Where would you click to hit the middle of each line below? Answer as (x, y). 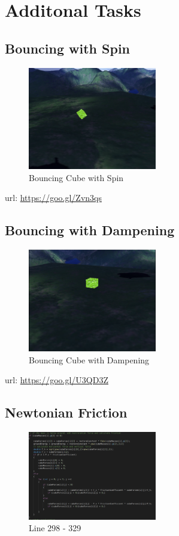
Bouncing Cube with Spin (76, 177)
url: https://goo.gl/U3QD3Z (57, 380)
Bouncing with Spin (68, 48)
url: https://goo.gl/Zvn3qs (54, 198)
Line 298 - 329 (55, 528)
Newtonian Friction (66, 412)
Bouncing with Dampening (90, 230)
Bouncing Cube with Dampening (89, 359)
